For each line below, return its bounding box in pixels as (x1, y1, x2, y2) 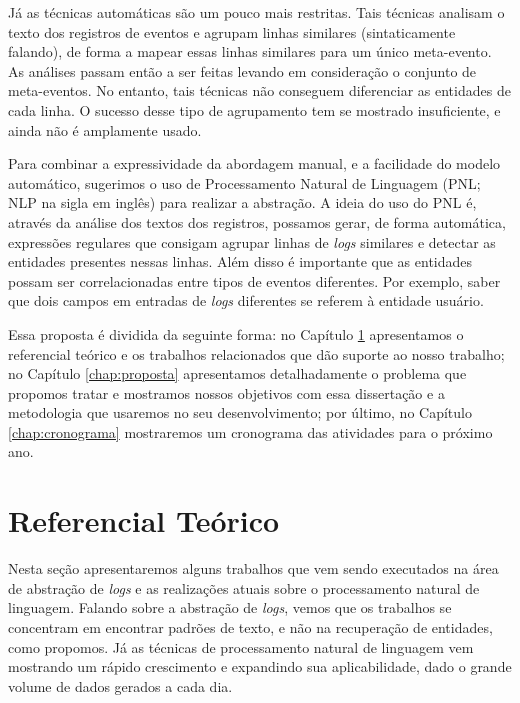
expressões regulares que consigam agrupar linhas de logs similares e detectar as (8, 231, 496, 252)
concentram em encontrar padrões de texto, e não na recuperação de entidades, (8, 616, 493, 637)
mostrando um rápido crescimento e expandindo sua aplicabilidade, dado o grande (8, 656, 512, 677)
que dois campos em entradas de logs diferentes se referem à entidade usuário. (8, 290, 484, 311)
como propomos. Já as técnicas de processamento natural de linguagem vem (8, 636, 474, 657)
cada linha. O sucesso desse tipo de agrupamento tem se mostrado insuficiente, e (8, 99, 501, 120)
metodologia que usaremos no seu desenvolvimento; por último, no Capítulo (8, 402, 472, 423)
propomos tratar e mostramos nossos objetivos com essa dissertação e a (8, 382, 445, 403)
